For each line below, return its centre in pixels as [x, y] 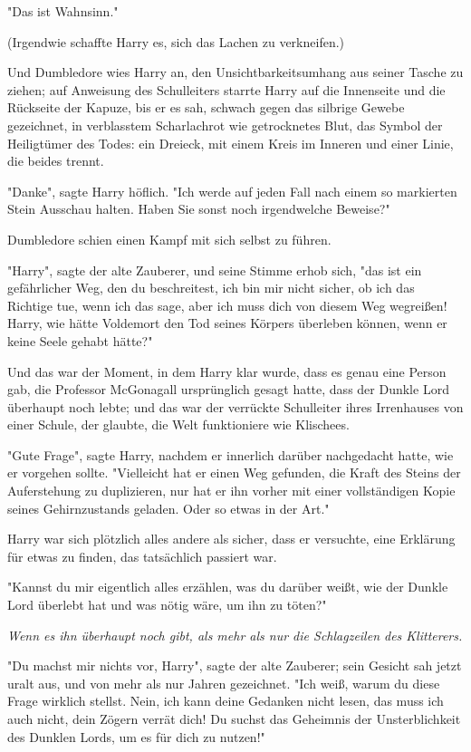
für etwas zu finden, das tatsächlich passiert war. [142, 556]
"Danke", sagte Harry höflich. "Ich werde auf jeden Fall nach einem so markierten [232, 191]
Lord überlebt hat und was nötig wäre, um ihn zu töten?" [167, 605]
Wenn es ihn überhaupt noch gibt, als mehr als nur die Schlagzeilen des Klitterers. [235, 635]
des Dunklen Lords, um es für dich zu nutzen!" [136, 736]
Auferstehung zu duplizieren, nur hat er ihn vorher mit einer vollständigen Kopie [231, 491]
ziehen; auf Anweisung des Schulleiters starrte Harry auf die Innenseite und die [226, 89]
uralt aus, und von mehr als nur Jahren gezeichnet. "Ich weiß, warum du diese [224, 683]
